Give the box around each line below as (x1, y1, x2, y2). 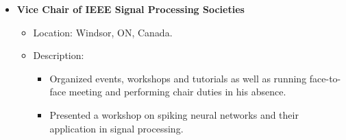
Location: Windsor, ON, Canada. (33, 25, 173, 39)
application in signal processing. (49, 121, 184, 135)
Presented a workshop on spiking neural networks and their (49, 107, 299, 121)
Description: (33, 48, 84, 62)
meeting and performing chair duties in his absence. (69, 84, 286, 99)
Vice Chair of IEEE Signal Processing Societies (16, 2, 245, 16)
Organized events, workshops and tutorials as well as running (49, 71, 307, 85)
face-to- (309, 71, 341, 85)
